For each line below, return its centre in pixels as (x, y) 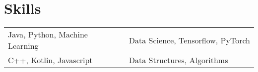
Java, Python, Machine (48, 35)
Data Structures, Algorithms (178, 60)
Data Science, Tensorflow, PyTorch (190, 40)
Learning (23, 46)
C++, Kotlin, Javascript (50, 60)
